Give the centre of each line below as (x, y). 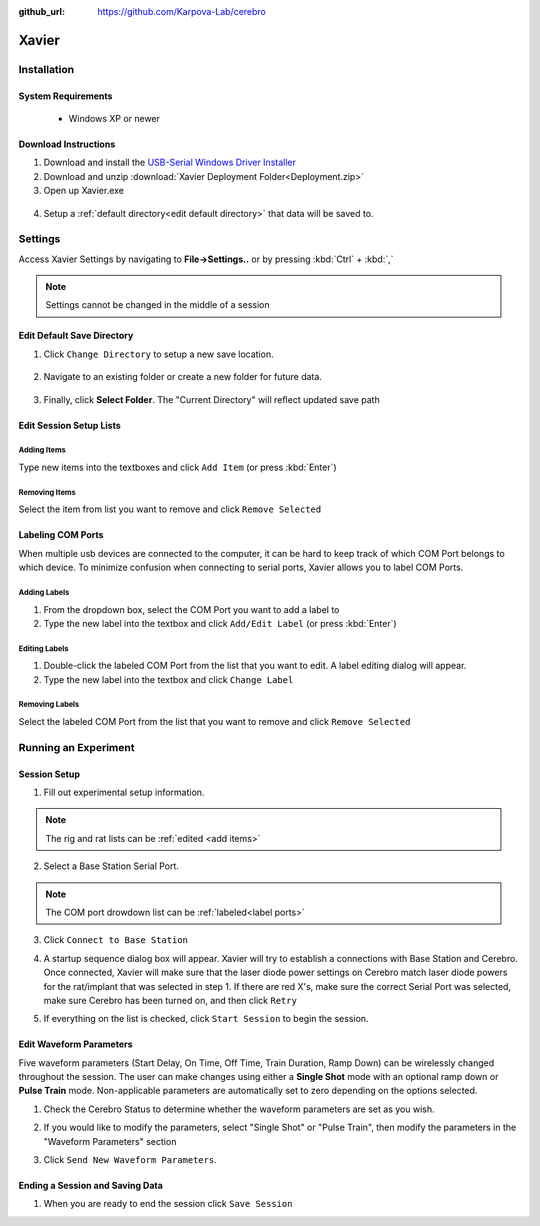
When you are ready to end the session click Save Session (168, 1204)
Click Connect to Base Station (116, 940)
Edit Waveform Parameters (76, 1044)
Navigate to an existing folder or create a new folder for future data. (182, 377)
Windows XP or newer (114, 118)
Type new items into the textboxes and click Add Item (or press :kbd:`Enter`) (177, 467)
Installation (46, 69)
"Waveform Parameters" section (110, 1141)
